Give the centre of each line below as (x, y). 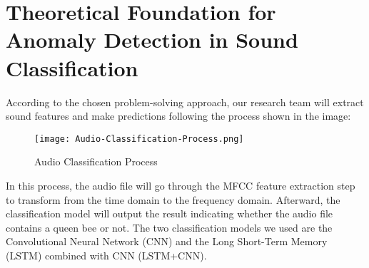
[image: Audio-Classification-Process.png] (139, 139)
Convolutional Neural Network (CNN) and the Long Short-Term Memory (167, 241)
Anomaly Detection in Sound (152, 40)
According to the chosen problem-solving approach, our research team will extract (185, 102)
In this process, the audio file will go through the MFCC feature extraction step (181, 185)
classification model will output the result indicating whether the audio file (170, 213)
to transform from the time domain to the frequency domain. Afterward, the (173, 199)
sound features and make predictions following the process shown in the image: (178, 116)
